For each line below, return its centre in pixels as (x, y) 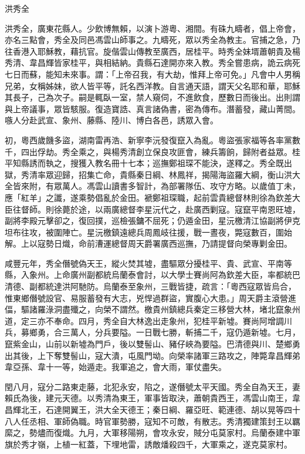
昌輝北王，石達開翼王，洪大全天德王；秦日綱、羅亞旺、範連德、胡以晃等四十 (152, 409)
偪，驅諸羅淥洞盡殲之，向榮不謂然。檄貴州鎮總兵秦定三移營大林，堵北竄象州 (152, 309)
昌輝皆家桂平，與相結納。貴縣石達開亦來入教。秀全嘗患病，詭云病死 (169, 63)
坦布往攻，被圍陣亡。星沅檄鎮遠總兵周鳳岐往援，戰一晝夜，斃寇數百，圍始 (148, 232)
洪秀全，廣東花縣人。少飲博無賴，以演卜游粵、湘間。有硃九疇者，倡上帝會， (152, 28)
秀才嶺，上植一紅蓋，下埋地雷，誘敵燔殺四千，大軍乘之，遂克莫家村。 (156, 444)
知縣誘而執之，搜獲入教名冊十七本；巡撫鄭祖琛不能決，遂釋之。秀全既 (148, 163)
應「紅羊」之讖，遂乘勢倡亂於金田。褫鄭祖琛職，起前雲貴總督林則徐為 (140, 197)
